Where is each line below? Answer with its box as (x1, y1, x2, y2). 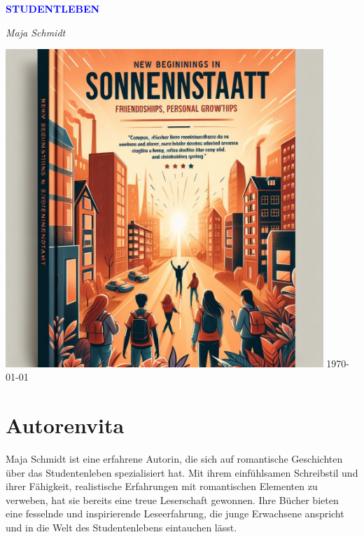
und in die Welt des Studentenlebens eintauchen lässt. (6, 520, 237, 535)
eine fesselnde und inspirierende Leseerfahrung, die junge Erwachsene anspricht (6, 506, 344, 521)
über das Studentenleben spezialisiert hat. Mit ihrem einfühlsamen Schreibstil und (6, 465, 358, 480)
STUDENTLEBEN (6, 1, 100, 15)
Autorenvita (6, 411, 125, 440)
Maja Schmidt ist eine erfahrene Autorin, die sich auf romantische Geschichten (6, 451, 343, 466)
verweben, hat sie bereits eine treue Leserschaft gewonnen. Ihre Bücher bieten (6, 492, 339, 507)
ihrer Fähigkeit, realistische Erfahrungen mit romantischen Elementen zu (6, 479, 318, 494)
